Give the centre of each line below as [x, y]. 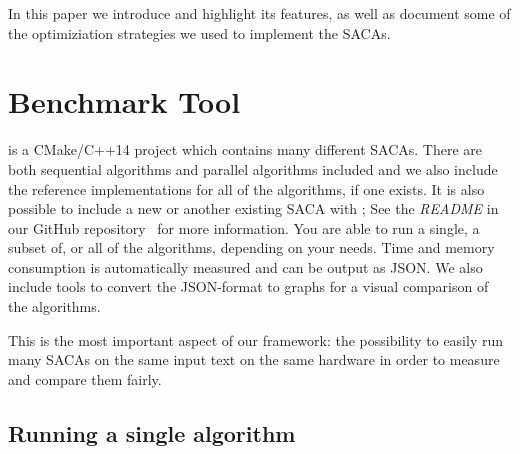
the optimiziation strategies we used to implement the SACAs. [199, 32]
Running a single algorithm [152, 432]
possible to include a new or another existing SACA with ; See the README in [253, 208]
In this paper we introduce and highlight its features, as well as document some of [259, 13]
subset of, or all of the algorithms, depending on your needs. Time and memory [251, 247]
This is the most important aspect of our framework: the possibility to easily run [256, 339]
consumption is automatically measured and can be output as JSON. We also [245, 266]
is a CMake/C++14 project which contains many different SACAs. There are [245, 149]
